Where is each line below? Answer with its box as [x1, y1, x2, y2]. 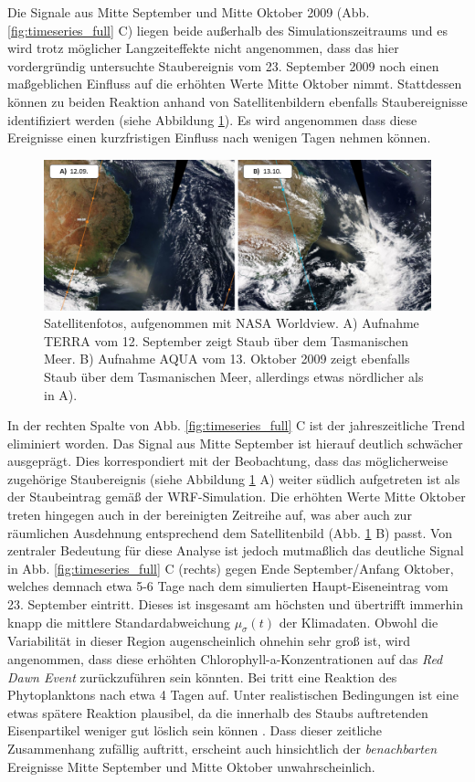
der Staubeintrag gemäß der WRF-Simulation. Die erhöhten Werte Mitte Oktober [7, 487, 466, 506]
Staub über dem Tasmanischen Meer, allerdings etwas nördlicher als [44, 366, 424, 386]
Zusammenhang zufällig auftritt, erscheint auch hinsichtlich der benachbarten [7, 739, 438, 757]
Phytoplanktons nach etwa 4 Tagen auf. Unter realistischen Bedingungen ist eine [7, 685, 459, 704]
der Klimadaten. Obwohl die [279, 612, 438, 631]
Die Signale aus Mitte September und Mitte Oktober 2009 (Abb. [7, 3, 370, 21]
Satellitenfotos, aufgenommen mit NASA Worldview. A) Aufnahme [44, 313, 419, 333]
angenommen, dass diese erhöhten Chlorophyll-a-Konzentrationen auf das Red [7, 650, 443, 669]
